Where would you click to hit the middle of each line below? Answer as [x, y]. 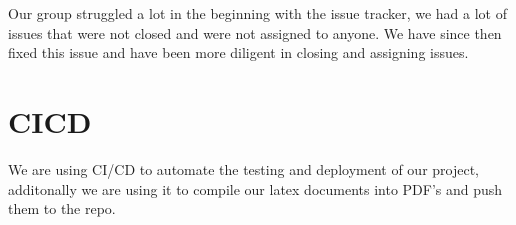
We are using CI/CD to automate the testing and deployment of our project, [244, 168]
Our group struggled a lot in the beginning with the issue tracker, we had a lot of [257, 13]
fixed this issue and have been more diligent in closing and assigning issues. [238, 52]
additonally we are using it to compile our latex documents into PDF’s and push [255, 188]
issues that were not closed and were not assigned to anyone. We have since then [255, 32]
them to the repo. [62, 208]
